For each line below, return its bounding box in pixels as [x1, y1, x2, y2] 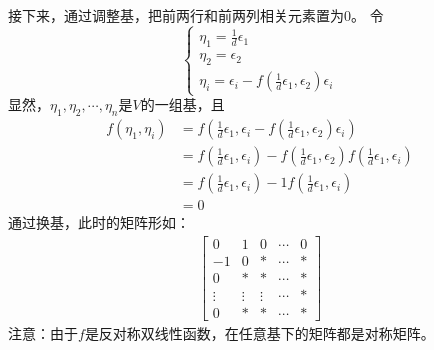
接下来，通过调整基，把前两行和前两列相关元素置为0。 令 [8, 5, 384, 25]
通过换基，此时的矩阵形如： [8, 212, 190, 233]
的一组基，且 [140, 94, 225, 115]
